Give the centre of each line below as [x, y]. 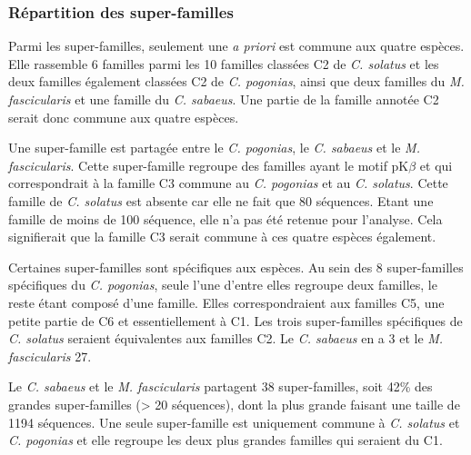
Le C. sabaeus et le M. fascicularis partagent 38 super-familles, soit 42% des [220, 386]
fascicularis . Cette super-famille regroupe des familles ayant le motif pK [209, 165]
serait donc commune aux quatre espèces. [124, 117]
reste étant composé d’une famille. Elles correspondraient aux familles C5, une [226, 302]
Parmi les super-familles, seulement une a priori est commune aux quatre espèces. [236, 46]
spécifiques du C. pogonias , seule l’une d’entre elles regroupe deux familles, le [223, 285]
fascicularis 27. [50, 356]
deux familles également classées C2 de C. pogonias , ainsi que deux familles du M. [236, 81]
